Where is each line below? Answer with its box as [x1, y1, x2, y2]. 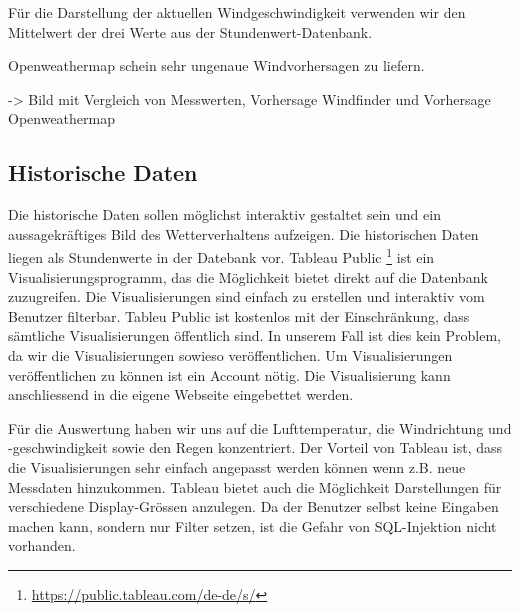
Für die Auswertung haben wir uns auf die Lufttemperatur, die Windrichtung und [8, 417, 512, 438]
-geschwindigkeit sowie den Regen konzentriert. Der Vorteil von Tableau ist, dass [8, 437, 503, 458]
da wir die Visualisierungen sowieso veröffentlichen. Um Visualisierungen [8, 344, 453, 365]
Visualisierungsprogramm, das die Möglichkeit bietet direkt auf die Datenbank [8, 266, 488, 287]
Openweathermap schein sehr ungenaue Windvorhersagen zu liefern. [8, 55, 425, 76]
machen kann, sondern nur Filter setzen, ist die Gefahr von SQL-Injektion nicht [8, 515, 497, 536]
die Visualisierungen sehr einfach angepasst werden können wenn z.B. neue [8, 456, 466, 477]
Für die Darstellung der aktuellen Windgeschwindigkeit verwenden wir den [8, 2, 466, 22]
